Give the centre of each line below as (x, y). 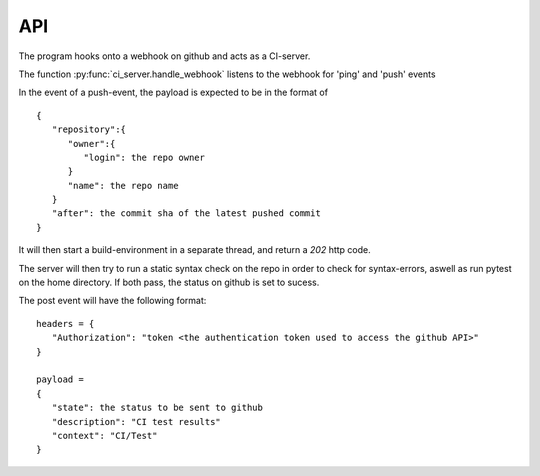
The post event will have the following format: (112, 301)
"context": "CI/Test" (104, 435)
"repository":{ (89, 129)
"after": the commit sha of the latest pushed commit (186, 213)
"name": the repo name (123, 185)
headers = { (65, 323)
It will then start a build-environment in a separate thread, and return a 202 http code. (194, 250)
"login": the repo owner (144, 157)
